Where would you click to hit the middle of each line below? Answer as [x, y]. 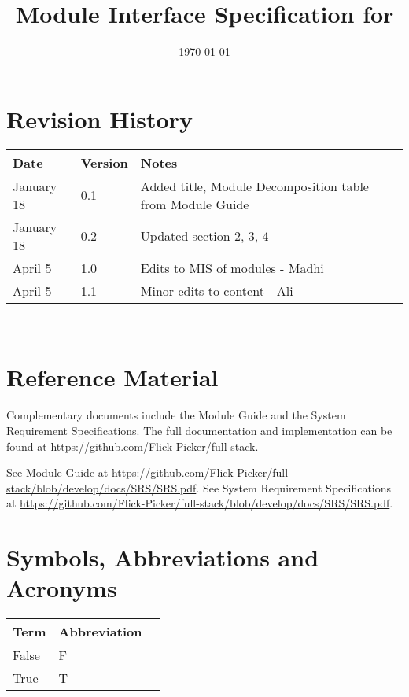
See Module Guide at [57, 472]
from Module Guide [195, 204]
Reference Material [112, 377]
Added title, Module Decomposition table [254, 186]
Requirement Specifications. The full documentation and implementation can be [199, 430]
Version [104, 162]
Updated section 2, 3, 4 [204, 236]
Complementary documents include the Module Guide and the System [176, 415]
